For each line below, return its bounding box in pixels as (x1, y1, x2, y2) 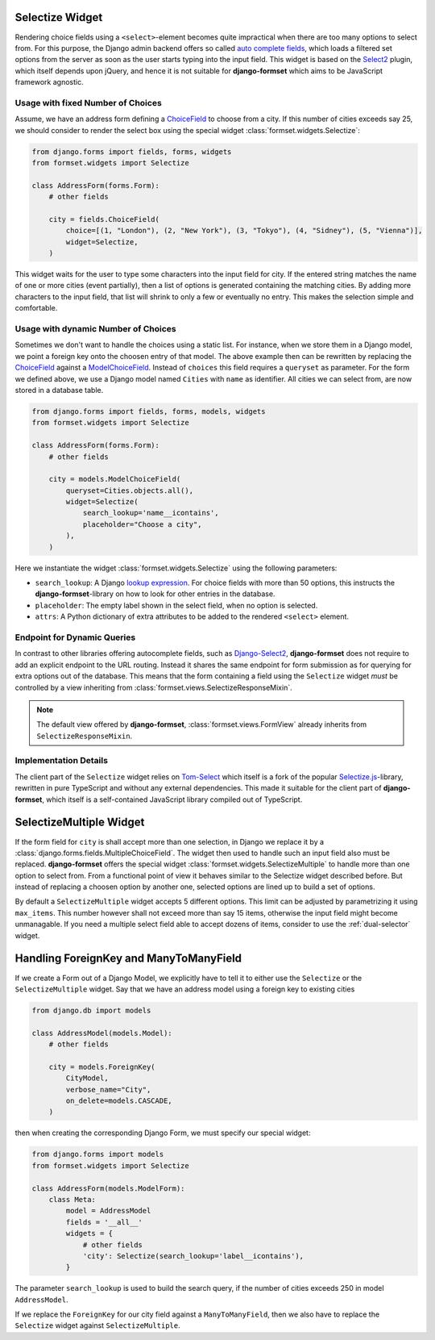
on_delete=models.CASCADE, (65, 1096, 172, 1105)
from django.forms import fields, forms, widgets (31, 147, 232, 157)
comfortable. (14, 303, 58, 313)
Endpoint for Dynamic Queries (14, 632, 136, 643)
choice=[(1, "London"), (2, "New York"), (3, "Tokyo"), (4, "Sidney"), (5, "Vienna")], (65, 226, 423, 236)
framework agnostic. (14, 77, 84, 87)
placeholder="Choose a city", (82, 520, 202, 528)
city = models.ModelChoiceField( (48, 474, 181, 484)
